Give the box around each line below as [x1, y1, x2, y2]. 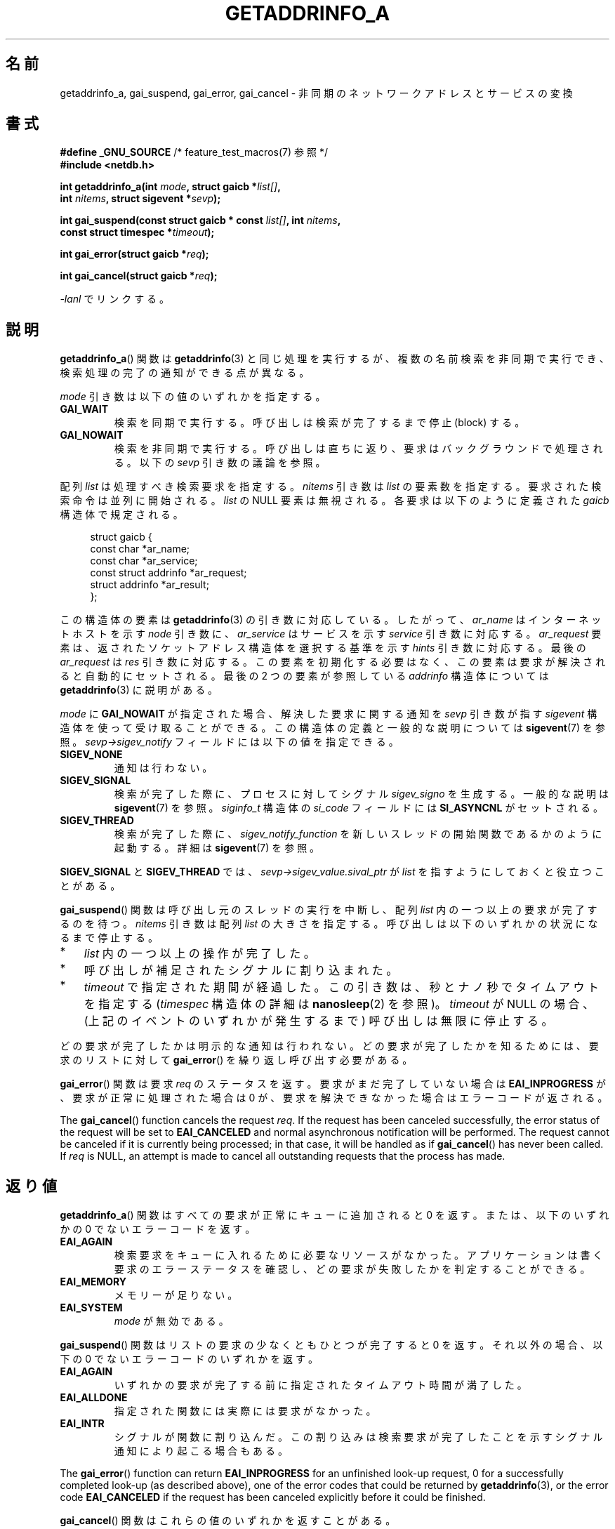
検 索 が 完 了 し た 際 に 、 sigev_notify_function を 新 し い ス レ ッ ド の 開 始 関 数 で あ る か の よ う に [114, 828, 602, 840]
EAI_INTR [60, 1417, 105, 1430]
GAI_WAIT [60, 403, 109, 416]
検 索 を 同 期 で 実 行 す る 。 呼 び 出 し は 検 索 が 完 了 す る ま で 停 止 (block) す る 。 [114, 416, 525, 429]
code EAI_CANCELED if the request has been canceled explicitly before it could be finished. [60, 1491, 486, 1504]
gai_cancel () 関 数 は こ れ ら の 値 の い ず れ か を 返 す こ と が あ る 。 [60, 1514, 396, 1527]
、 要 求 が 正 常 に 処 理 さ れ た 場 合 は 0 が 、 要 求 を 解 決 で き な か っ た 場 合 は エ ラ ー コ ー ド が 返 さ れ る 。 [60, 1092, 608, 1104]
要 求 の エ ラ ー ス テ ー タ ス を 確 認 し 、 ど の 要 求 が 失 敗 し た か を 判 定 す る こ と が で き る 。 [114, 1263, 590, 1276]
